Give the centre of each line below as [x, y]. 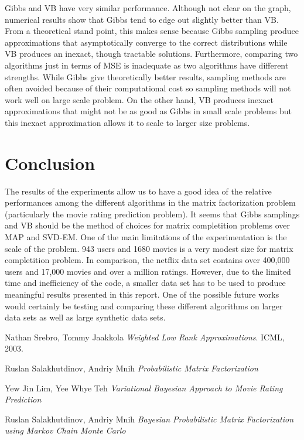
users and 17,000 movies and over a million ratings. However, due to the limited [148, 271]
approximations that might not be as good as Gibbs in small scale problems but [148, 111]
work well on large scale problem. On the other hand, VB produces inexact [139, 99]
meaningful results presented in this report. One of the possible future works [142, 294]
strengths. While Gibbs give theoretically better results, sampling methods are [145, 76]
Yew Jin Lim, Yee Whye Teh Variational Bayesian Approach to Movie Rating [144, 388]
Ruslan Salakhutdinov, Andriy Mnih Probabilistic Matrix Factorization [131, 368]
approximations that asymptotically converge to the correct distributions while [146, 42]
